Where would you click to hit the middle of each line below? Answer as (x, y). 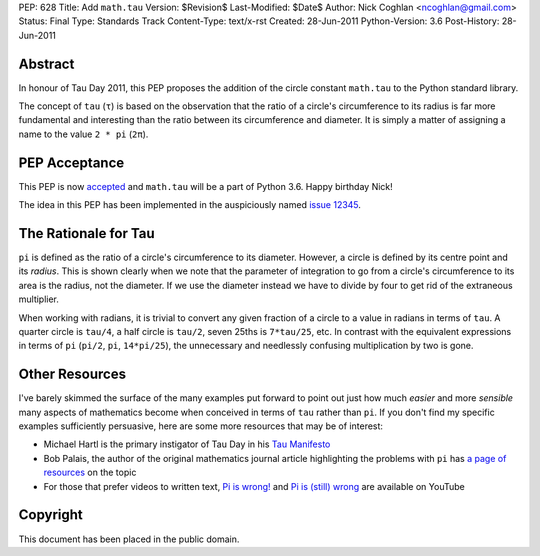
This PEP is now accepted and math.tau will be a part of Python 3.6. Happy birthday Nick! (206, 186)
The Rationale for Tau (86, 233)
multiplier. (39, 299)
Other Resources (72, 374)
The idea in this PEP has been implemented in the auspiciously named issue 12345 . (190, 205)
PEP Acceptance (71, 162)
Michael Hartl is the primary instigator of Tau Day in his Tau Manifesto (187, 444)
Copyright (51, 515)
